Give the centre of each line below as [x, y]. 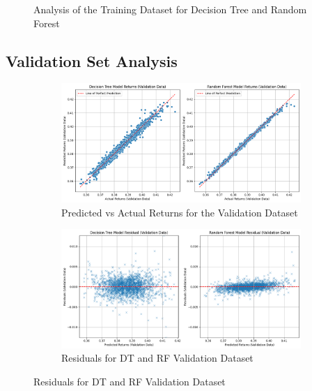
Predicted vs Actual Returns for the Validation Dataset [180, 212]
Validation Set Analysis [92, 60]
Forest [47, 23]
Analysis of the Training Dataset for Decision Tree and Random [170, 9]
